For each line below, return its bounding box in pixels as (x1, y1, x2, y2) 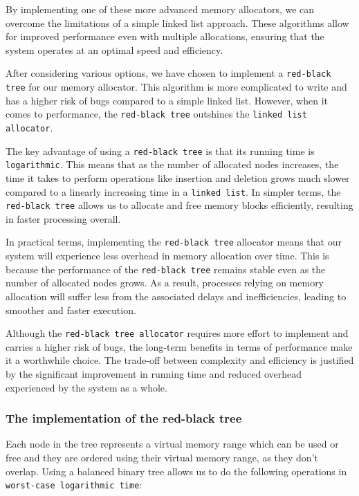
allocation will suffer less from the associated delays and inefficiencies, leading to (6, 288, 347, 303)
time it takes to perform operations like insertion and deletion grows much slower (6, 170, 350, 185)
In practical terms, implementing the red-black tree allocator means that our (6, 235, 342, 249)
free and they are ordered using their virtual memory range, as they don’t (6, 450, 318, 464)
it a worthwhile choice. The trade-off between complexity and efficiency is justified (6, 353, 354, 367)
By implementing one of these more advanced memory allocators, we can (6, 2, 315, 16)
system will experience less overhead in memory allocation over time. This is (6, 248, 329, 263)
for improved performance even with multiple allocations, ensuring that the (6, 29, 324, 44)
